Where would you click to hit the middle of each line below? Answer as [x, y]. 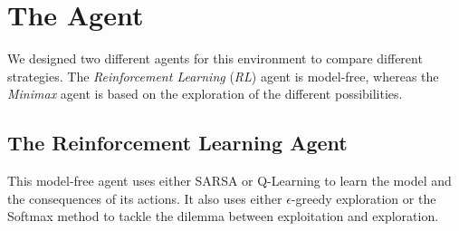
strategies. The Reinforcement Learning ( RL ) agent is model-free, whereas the [223, 76]
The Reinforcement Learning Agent [177, 143]
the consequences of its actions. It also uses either [145, 198]
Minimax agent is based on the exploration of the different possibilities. [205, 94]
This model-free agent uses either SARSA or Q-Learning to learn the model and [229, 181]
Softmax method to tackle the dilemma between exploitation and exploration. [223, 216]
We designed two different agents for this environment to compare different [215, 58]
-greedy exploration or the [363, 198]
